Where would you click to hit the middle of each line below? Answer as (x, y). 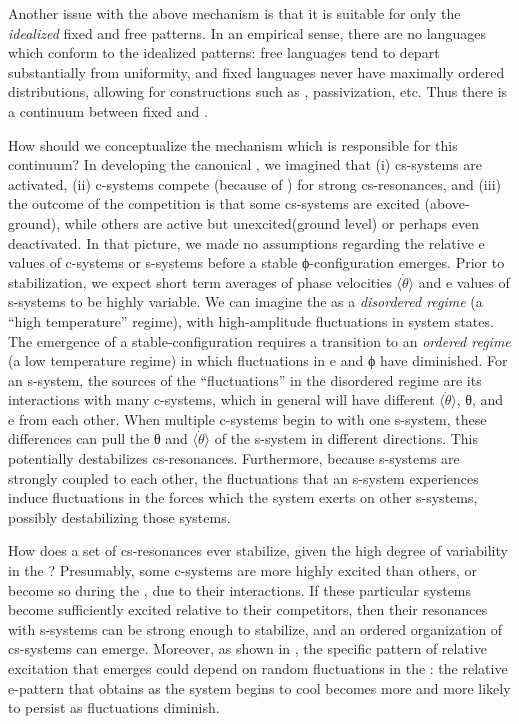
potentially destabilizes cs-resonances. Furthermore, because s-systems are (234, 458)
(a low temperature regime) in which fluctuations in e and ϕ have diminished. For (258, 360)
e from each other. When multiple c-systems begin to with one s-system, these (247, 418)
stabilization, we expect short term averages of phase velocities (200, 281)
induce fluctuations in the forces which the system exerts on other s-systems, (243, 497)
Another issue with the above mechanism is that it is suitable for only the (234, 13)
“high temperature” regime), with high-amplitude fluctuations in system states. (251, 320)
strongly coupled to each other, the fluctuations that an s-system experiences (243, 477)
